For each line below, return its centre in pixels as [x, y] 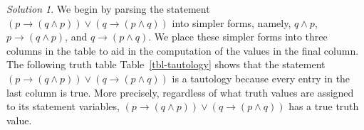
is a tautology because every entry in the [261, 78]
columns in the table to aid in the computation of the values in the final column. [183, 50]
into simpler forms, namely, [232, 22]
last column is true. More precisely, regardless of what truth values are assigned [180, 92]
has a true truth [324, 106]
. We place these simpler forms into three [238, 37]
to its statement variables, [63, 106]
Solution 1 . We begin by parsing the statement [108, 9]
